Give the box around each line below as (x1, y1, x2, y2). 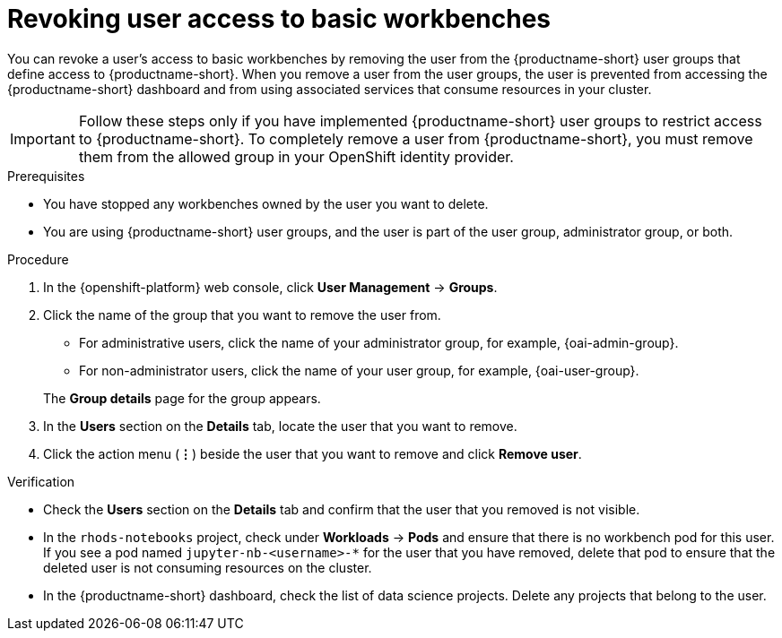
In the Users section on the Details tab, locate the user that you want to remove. (43, 418, 517, 434)
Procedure (7, 251, 69, 267)
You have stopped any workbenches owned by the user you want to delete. (43, 195, 489, 211)
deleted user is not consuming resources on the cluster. (43, 559, 372, 575)
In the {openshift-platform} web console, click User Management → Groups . (43, 279, 498, 295)
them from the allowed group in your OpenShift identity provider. (78, 147, 514, 166)
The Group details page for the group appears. (43, 390, 321, 406)
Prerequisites (7, 168, 85, 184)
